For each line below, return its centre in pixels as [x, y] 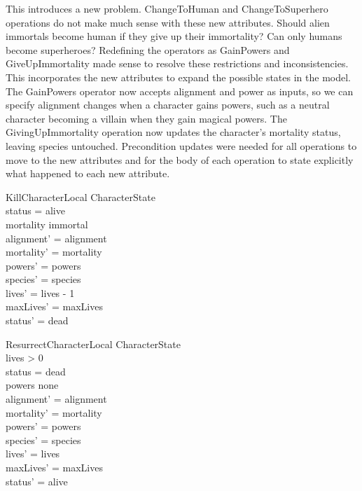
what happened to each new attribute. [88, 173]
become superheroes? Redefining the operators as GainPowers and [148, 49]
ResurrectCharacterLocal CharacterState [93, 344]
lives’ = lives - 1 [40, 292]
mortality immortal [47, 224]
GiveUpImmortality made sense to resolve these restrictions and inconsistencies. [177, 63]
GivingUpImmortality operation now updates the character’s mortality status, [173, 132]
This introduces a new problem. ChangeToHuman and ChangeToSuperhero [167, 8]
